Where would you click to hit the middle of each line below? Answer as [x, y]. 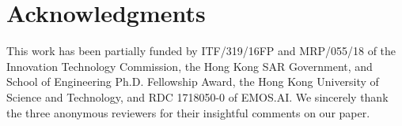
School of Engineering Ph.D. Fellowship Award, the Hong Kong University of [193, 82]
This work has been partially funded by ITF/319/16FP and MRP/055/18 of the [201, 51]
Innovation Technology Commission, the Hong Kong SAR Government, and [190, 66]
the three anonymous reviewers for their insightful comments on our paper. [188, 112]
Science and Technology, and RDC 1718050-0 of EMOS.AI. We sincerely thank [197, 96]
